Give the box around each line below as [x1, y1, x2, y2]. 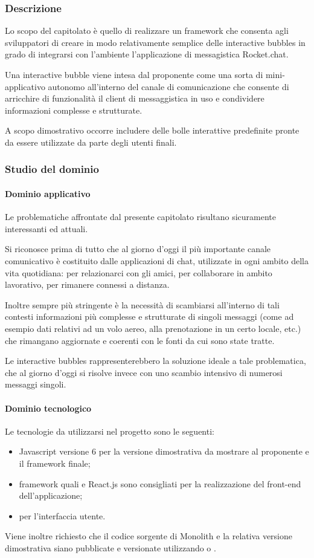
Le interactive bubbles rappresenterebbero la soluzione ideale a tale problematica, [5, 354, 306, 367]
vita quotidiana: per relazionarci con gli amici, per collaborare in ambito [5, 266, 272, 279]
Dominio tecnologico [5, 401, 92, 414]
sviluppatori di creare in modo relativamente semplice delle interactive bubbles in [5, 36, 306, 48]
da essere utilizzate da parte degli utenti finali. [5, 135, 177, 148]
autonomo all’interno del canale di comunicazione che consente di [48, 80, 289, 92]
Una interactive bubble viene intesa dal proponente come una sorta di [5, 68, 263, 80]
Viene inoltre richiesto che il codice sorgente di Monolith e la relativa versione [5, 530, 292, 542]
